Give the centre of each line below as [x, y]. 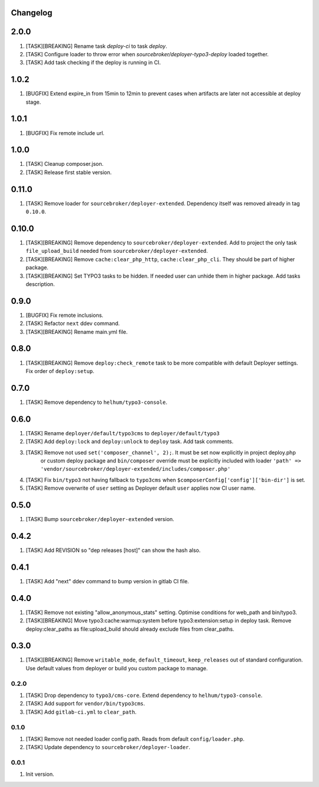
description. [40, 284]
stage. [33, 102]
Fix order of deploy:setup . [60, 371]
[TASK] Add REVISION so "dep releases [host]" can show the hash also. [113, 550]
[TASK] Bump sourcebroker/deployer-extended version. [100, 519]
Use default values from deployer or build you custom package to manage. [117, 668]
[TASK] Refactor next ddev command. [73, 323]
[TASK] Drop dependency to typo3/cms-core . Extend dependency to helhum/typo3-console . [144, 695]
